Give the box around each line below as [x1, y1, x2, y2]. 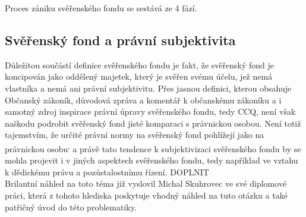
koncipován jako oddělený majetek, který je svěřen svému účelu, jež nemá [5, 70, 273, 83]
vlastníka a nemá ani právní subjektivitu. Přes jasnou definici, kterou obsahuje [5, 81, 292, 94]
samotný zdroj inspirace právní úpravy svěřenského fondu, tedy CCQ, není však [5, 105, 296, 118]
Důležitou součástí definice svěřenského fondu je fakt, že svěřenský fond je [5, 58, 274, 71]
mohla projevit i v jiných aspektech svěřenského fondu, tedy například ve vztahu [5, 154, 298, 166]
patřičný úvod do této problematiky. [5, 200, 137, 213]
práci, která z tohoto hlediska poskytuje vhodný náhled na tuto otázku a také [5, 188, 288, 201]
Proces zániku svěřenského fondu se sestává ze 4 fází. [5, 2, 197, 14]
